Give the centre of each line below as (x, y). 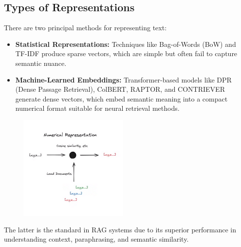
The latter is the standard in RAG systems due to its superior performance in (120, 229)
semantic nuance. (41, 63)
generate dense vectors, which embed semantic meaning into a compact (121, 98)
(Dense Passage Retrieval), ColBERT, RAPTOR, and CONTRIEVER (120, 89)
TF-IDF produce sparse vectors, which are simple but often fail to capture (126, 53)
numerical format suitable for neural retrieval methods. (97, 108)
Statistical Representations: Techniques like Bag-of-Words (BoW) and (126, 44)
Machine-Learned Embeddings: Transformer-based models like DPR (123, 79)
